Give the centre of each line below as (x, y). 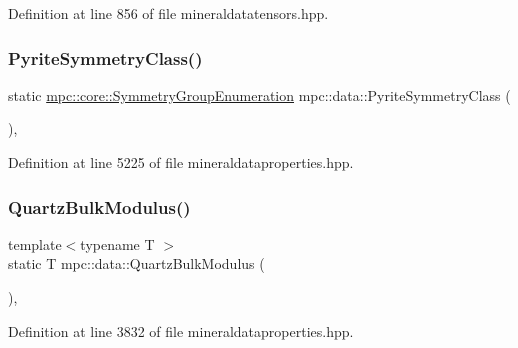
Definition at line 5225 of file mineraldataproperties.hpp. (181, 162)
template (35, 243)
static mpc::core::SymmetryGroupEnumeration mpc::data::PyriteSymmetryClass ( (259, 94)
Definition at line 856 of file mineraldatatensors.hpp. (168, 13)
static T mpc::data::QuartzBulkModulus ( (136, 263)
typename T (117, 243)
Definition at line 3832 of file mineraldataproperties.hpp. (181, 330)
